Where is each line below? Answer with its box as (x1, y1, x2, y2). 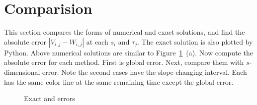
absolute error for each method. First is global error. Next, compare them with (4, 57, 244, 67)
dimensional (4, 66, 40, 77)
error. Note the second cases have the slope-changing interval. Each (42, 66, 247, 77)
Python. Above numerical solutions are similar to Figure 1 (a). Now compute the (4, 47, 253, 57)
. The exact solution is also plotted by (137, 36, 253, 47)
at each (86, 36, 108, 47)
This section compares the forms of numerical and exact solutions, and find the (4, 27, 245, 37)
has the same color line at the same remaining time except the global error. (4, 76, 234, 87)
